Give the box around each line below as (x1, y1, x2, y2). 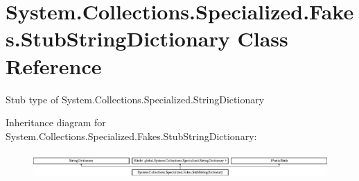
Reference (6, 51, 102, 80)
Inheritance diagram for (6, 115, 106, 130)
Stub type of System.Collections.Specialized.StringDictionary (6, 92, 265, 106)
